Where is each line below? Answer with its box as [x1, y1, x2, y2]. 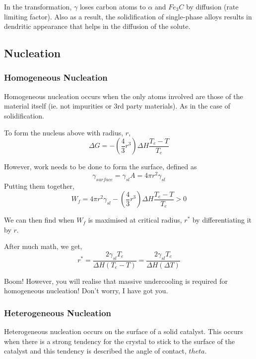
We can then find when [4, 215, 74, 225]
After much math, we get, [4, 241, 82, 251]
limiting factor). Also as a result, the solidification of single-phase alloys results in [4, 11, 252, 21]
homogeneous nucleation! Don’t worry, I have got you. [4, 285, 168, 296]
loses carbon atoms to [79, 1, 146, 11]
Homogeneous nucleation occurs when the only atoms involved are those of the [4, 91, 243, 101]
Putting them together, [4, 180, 74, 191]
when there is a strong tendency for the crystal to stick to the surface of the [4, 336, 235, 346]
